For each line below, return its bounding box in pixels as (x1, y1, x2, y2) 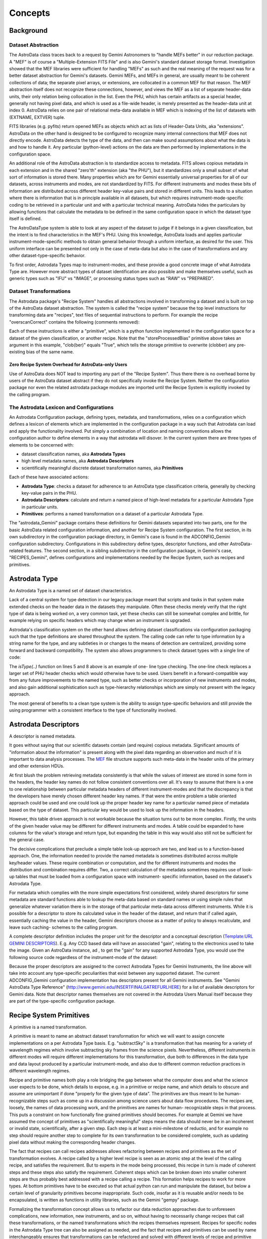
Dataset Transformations (9, 288, 71, 295)
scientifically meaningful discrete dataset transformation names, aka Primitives (21, 465, 183, 471)
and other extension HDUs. (9, 763, 64, 769)
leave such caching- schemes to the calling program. (9, 924, 118, 930)
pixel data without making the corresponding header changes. (9, 1139, 136, 1145)
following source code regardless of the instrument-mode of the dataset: (9, 954, 158, 960)
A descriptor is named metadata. (9, 733, 76, 739)
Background (9, 26, 48, 35)
